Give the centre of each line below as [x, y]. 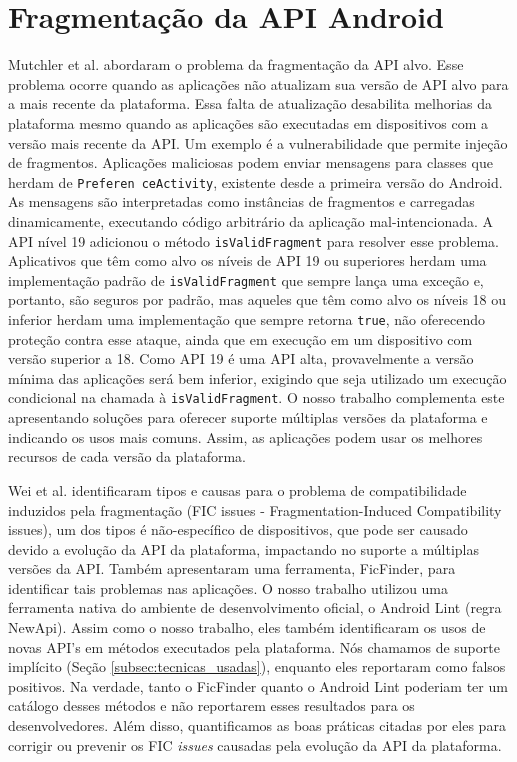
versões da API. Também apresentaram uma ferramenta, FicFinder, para [232, 568]
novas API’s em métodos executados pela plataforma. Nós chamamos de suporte [254, 646]
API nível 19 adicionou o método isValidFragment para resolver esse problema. [254, 240]
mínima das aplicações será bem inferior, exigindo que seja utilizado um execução [257, 377]
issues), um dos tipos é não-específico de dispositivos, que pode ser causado [238, 529]
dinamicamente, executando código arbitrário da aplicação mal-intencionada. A [251, 220]
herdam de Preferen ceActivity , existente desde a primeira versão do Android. [255, 181]
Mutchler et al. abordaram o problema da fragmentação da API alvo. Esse [236, 64]
